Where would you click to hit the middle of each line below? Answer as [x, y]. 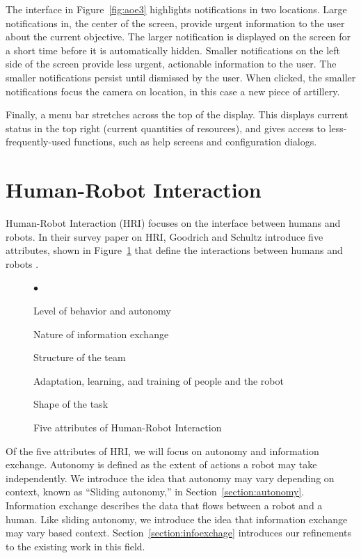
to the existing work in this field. [75, 546]
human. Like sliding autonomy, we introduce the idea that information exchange [177, 519]
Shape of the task [71, 404]
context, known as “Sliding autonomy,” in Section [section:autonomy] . [155, 492]
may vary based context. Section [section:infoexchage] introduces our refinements [179, 533]
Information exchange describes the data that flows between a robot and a [164, 505]
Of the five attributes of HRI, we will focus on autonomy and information [162, 451]
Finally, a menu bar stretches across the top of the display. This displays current [177, 114]
